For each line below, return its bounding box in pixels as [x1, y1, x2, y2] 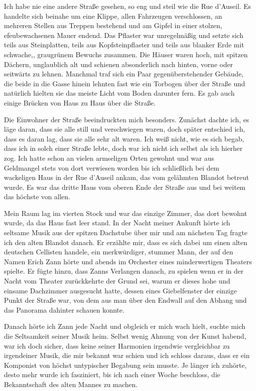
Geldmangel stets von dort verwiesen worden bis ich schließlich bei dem [4, 162, 220, 173]
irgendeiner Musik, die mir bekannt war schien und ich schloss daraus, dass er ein [4, 350, 250, 360]
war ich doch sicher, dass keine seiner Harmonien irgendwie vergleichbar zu [4, 340, 230, 351]
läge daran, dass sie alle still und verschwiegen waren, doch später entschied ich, [4, 124, 245, 134]
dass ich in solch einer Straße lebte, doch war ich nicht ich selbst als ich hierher [4, 143, 243, 153]
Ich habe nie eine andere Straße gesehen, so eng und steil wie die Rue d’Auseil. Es [4, 1, 251, 11]
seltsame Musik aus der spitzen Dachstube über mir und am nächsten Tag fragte [4, 227, 248, 238]
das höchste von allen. [4, 191, 70, 202]
